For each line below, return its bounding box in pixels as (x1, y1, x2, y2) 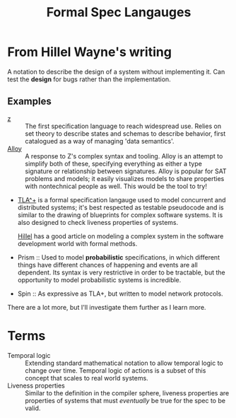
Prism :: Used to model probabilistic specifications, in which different (17, 252, 220, 262)
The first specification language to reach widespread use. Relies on (25, 122, 221, 130)
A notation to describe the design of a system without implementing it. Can (7, 67, 225, 76)
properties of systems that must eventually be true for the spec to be (25, 396, 226, 405)
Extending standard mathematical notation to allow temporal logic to (25, 359, 224, 367)
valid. (25, 404, 41, 412)
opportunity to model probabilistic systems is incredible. (17, 275, 182, 284)
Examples (7, 95, 52, 108)
